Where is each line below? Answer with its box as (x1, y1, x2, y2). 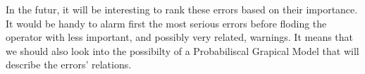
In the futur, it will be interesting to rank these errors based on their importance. (6, 2, 358, 16)
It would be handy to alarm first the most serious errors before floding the (6, 16, 327, 30)
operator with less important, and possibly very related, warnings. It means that (6, 30, 354, 44)
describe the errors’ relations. (6, 57, 132, 72)
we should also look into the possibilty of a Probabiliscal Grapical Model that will (6, 43, 359, 58)
